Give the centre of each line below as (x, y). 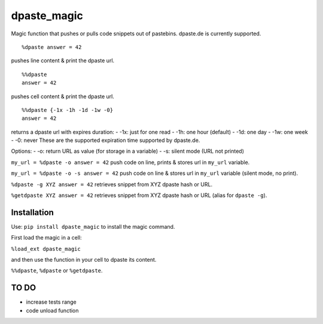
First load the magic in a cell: (46, 238)
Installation (32, 212)
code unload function (52, 310)
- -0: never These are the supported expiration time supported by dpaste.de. (106, 140)
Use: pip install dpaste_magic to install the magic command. (93, 226)
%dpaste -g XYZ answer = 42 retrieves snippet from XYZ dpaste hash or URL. (112, 184)
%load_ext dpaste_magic (46, 249)
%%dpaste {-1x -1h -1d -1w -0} (68, 110)
